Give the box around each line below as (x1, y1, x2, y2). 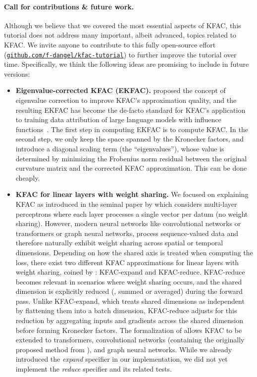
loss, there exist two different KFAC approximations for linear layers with (15, 257, 239, 267)
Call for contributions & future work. (4, 1, 134, 11)
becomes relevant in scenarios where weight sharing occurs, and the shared (15, 276, 242, 286)
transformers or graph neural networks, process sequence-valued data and (15, 228, 238, 238)
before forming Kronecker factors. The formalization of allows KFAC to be (15, 325, 242, 335)
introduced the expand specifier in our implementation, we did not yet (15, 354, 228, 364)
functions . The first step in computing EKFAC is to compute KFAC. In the (15, 124, 248, 134)
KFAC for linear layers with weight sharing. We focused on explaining (15, 189, 249, 199)
